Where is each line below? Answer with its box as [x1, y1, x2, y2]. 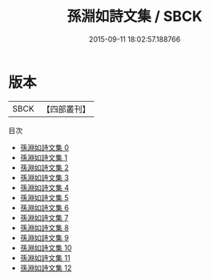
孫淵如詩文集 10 [19, 242, 72, 253]
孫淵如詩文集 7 [19, 213, 69, 222]
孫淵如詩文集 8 [19, 222, 70, 233]
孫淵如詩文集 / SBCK [67, 7, 203, 26]
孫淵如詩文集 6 [19, 202, 70, 213]
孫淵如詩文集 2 [19, 162, 70, 172]
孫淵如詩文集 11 [19, 253, 71, 262]
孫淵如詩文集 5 [19, 193, 70, 202]
